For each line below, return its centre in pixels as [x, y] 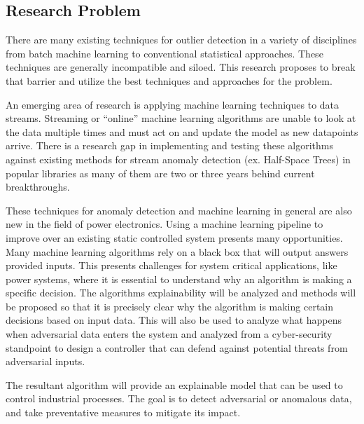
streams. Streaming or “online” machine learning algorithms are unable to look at [181, 118]
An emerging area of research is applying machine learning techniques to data [173, 104]
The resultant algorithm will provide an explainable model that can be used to [174, 384]
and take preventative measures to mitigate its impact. [123, 412]
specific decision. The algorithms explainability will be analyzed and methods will [181, 293]
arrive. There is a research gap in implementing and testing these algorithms [170, 145]
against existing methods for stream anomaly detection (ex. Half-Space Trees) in [178, 159]
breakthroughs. [38, 187]
